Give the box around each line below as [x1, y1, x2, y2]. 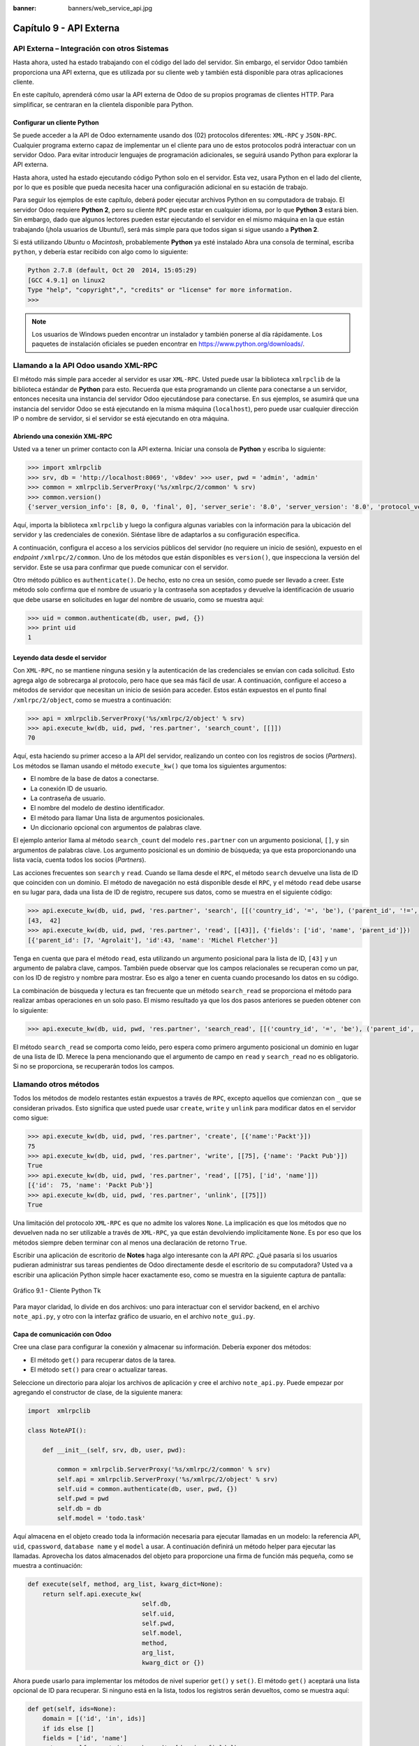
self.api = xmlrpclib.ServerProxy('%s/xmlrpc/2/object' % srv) [57, 1475, 279, 1483]
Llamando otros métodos [13, 1080, 100, 1090]
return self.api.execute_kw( [42, 1590, 142, 1598]
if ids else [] [42, 1724, 94, 1732]
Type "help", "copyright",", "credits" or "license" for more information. [27, 286, 293, 294]
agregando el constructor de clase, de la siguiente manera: [13, 1388, 183, 1396]
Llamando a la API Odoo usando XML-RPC [13, 360, 159, 370]
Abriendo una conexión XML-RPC [13, 432, 113, 441]
